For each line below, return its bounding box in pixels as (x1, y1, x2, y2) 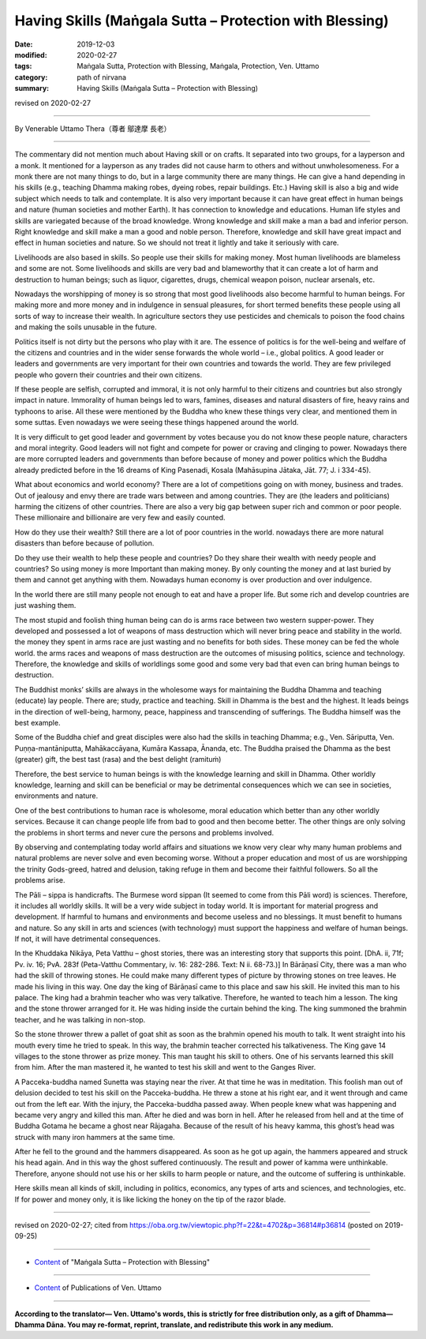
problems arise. (14, 876, 65, 885)
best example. (14, 718, 61, 728)
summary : (14, 84, 50, 93)
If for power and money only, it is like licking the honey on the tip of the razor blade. (14, 1195, 286, 1204)
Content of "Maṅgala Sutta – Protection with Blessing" (34, 1257, 211, 1266)
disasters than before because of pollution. (14, 538, 155, 548)
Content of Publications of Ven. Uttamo (34, 1283, 162, 1292)
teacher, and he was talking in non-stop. (14, 1015, 146, 1024)
